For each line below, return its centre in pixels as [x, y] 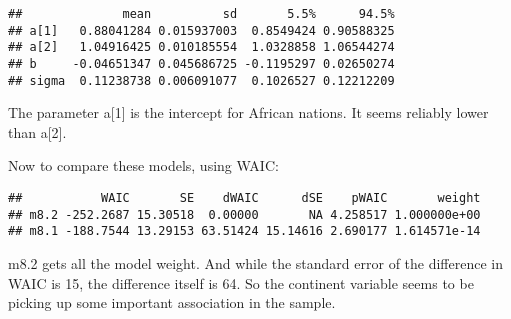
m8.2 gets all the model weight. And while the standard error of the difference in [255, 263]
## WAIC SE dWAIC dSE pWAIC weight [244, 198]
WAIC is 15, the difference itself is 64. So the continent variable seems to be [241, 282]
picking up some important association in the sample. [172, 302]
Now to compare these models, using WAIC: [143, 165]
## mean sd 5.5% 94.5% [201, 14]
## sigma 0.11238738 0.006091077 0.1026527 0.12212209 [201, 80]
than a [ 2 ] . [37, 131]
